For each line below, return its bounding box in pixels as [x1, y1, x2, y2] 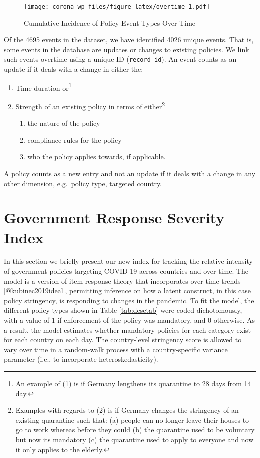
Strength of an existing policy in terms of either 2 [15, 99, 165, 111]
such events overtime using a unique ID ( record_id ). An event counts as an [4, 54, 237, 64]
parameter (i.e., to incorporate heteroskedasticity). [4, 354, 158, 364]
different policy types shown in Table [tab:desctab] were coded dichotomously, [4, 305, 242, 315]
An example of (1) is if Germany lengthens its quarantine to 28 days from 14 [15, 378, 251, 388]
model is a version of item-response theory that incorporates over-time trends [4, 275, 241, 286]
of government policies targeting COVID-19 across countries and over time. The [4, 266, 249, 276]
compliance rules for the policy [27, 134, 122, 145]
